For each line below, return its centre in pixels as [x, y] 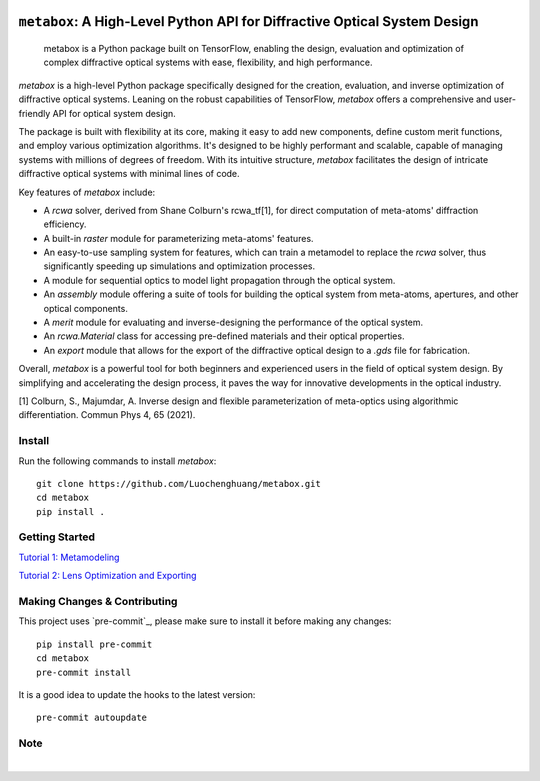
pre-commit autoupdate [92, 718]
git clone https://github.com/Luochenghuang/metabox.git [179, 483]
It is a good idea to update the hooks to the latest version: [137, 694]
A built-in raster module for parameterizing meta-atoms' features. [178, 238]
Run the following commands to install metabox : [117, 461]
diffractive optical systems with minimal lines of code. [129, 174]
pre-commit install [84, 672]
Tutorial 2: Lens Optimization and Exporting [107, 576]
